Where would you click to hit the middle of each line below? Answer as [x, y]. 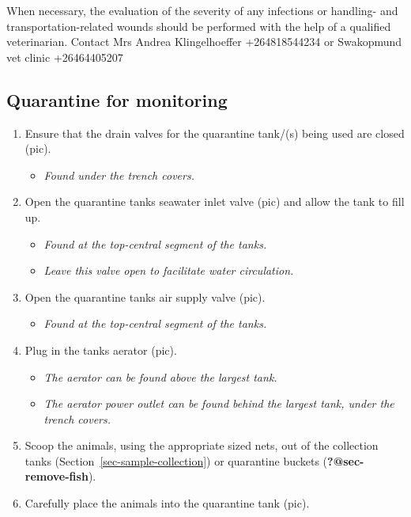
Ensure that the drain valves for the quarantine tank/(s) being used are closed [215, 133]
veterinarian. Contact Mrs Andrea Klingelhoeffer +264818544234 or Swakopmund [204, 42]
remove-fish [57, 476]
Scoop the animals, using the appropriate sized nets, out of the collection [202, 445]
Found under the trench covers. [119, 175]
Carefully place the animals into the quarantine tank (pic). [167, 503]
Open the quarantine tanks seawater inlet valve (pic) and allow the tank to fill [215, 201]
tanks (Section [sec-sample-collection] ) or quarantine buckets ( [176, 460]
